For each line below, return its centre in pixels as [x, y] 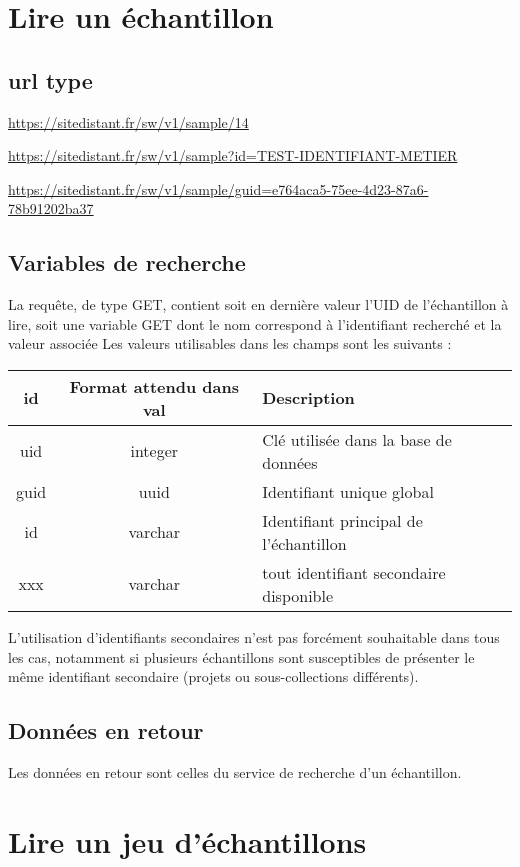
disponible [298, 595]
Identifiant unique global [348, 491]
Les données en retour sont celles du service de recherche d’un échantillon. [235, 771]
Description [308, 398]
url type [50, 79]
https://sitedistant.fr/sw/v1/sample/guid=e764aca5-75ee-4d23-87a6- [218, 188]
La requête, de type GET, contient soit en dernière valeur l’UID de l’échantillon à [258, 304]
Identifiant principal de [342, 520]
